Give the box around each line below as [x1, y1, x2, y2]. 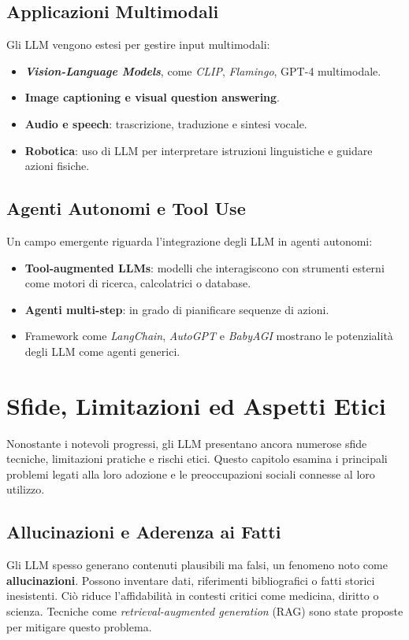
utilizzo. [6, 481, 45, 498]
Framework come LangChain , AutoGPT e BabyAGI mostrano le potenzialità [24, 327, 393, 344]
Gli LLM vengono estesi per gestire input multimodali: [6, 36, 270, 53]
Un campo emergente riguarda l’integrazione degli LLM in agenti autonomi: [6, 232, 373, 249]
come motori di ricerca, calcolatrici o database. [24, 275, 251, 291]
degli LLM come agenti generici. [24, 342, 180, 359]
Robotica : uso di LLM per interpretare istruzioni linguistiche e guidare [24, 142, 373, 158]
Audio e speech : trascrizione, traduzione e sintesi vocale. [24, 115, 307, 131]
